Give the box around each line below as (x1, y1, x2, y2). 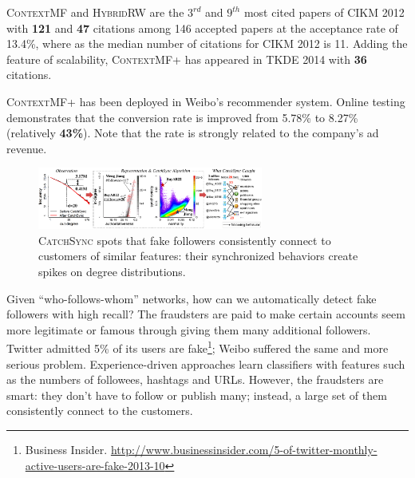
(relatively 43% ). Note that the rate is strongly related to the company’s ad (6, 124, 379, 141)
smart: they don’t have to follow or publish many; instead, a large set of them (6, 386, 387, 403)
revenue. (6, 140, 47, 156)
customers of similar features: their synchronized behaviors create (38, 247, 358, 264)
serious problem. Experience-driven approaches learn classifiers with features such (6, 355, 405, 372)
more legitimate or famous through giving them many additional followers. (6, 321, 371, 338)
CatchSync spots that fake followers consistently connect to (38, 231, 331, 248)
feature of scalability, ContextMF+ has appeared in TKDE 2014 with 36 (6, 50, 367, 67)
